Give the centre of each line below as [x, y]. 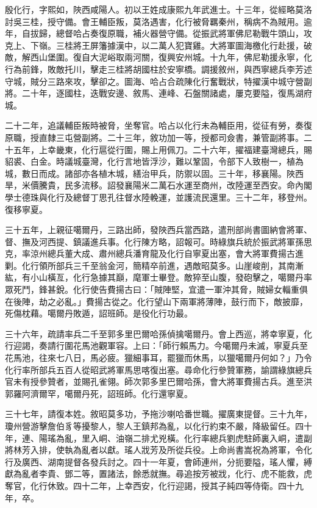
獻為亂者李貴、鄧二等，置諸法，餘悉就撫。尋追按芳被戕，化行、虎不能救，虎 [158, 474]
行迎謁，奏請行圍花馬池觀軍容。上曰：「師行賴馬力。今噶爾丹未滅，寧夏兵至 [156, 345]
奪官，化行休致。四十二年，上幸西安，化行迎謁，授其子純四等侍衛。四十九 [154, 485]
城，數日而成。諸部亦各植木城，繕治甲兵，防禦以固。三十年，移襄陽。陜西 [154, 173]
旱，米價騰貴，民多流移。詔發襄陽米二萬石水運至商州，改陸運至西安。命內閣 [158, 185]
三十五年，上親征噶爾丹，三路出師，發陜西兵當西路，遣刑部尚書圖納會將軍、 [158, 230]
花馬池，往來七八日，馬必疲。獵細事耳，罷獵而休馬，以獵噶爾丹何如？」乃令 [158, 358]
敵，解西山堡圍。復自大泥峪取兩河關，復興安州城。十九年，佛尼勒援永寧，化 [158, 57]
